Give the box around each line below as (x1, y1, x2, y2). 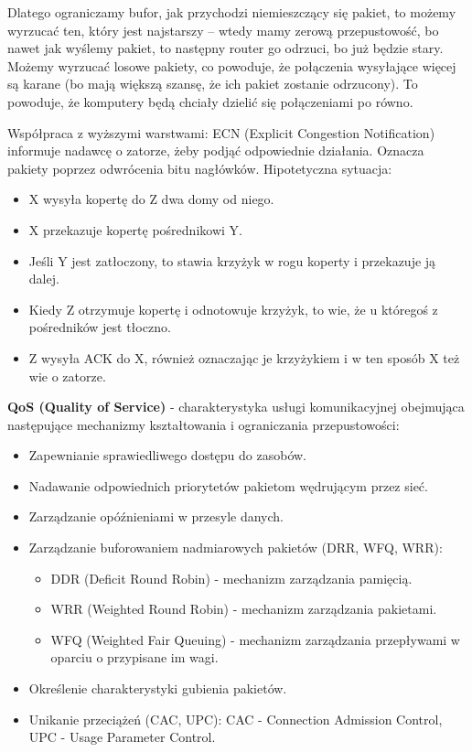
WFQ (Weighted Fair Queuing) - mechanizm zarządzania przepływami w (50, 629, 460, 649)
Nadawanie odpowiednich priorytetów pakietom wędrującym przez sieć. (28, 476, 428, 495)
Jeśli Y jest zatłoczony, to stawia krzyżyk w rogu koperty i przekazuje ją (28, 251, 436, 270)
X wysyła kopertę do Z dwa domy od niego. (28, 189, 274, 209)
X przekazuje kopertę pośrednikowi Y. (28, 220, 242, 239)
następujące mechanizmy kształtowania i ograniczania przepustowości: (7, 414, 400, 434)
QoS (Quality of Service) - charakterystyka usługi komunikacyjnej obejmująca (7, 397, 465, 416)
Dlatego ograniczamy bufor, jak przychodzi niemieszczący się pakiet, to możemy (7, 3, 456, 21)
